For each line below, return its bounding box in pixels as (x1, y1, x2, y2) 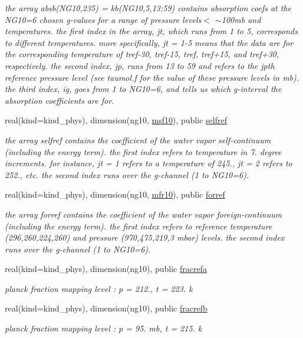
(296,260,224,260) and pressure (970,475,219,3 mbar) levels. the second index (5, 231, 285, 244)
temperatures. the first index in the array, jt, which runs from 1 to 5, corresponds (5, 25, 298, 37)
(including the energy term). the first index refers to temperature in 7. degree (5, 145, 282, 157)
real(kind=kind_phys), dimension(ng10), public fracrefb (5, 302, 208, 314)
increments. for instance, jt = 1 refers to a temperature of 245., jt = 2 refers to (5, 157, 292, 169)
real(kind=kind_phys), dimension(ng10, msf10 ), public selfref (5, 114, 227, 126)
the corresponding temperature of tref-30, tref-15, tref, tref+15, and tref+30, (5, 48, 279, 60)
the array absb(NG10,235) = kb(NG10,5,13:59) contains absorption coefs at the (5, 2, 291, 14)
